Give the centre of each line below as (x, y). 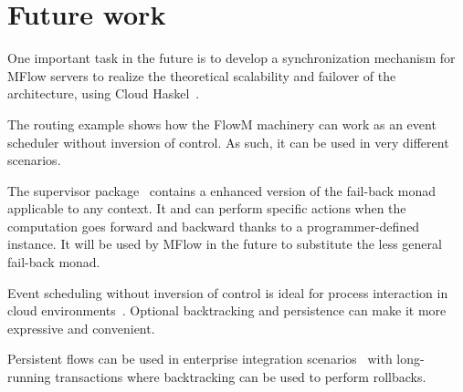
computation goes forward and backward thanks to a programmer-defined (214, 226)
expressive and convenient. (81, 328)
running (29, 377)
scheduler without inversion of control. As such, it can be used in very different (228, 142)
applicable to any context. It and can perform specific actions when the (207, 208)
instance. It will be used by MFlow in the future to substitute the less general (225, 244)
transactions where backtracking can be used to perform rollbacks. (241, 377)
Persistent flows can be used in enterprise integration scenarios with (200, 359)
